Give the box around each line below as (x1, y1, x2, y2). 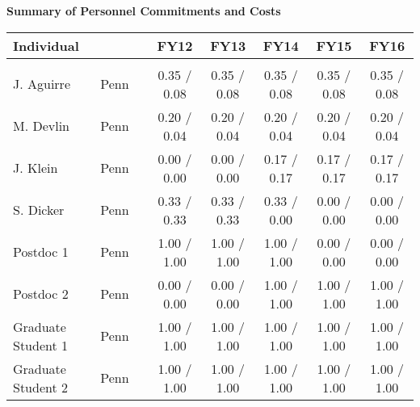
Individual (13, 36, 79, 55)
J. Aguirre (13, 74, 70, 94)
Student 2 (13, 377, 69, 397)
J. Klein (13, 158, 58, 178)
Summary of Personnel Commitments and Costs (6, 2, 281, 19)
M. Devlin (13, 116, 70, 136)
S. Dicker (13, 200, 65, 220)
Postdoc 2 (13, 284, 69, 304)
